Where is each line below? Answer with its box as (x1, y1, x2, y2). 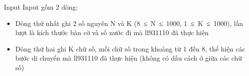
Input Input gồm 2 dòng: (4, 2, 78, 12)
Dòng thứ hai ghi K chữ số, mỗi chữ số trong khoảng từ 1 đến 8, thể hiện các (15, 43, 245, 53)
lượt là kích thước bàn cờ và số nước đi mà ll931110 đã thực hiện (15, 27, 209, 38)
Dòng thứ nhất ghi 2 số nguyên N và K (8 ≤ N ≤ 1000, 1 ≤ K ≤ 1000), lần (15, 18, 243, 28)
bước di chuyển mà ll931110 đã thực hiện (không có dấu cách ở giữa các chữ (15, 53, 242, 63)
